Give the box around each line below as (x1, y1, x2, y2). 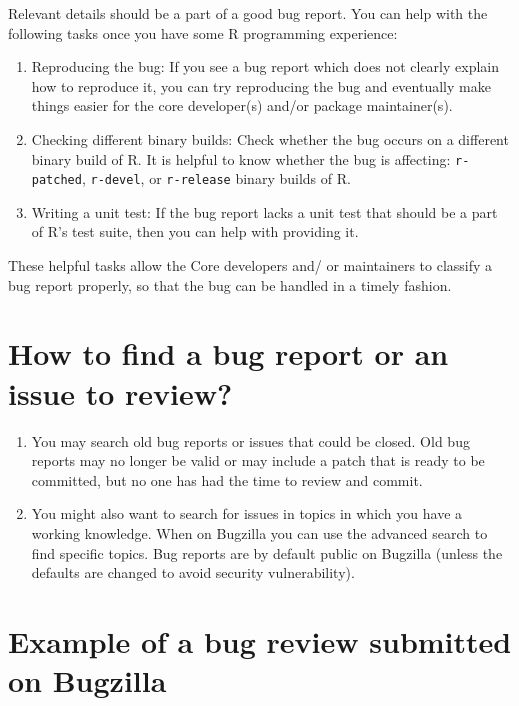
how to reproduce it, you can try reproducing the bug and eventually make (31, 75, 491, 96)
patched (31, 173, 82, 188)
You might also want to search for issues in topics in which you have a (31, 503, 463, 524)
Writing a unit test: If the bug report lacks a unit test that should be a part (31, 201, 498, 222)
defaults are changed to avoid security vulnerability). (31, 562, 355, 583)
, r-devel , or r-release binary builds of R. (81, 168, 351, 189)
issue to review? (8, 372, 233, 413)
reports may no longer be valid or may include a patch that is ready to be (31, 450, 485, 471)
